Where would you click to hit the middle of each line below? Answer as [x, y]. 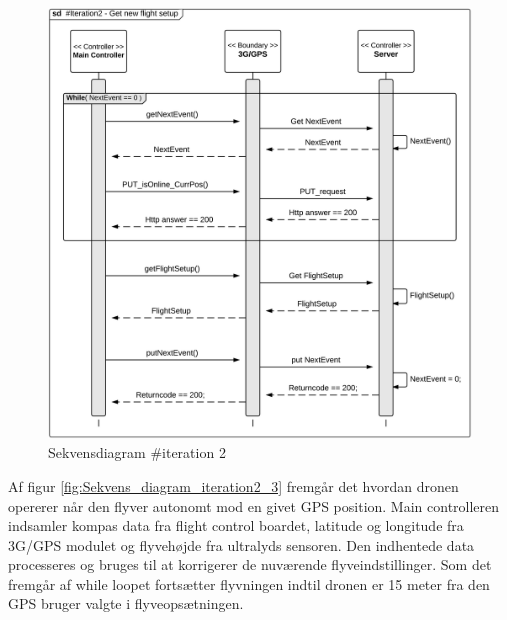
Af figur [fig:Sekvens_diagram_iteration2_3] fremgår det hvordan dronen [233, 485]
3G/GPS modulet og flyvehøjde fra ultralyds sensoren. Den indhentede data [241, 544]
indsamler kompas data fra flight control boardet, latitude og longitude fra [236, 525]
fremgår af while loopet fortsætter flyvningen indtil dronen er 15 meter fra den [249, 583]
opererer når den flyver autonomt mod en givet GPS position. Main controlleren [254, 505]
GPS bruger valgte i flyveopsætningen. [126, 603]
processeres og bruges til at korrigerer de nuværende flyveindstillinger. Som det [250, 564]
